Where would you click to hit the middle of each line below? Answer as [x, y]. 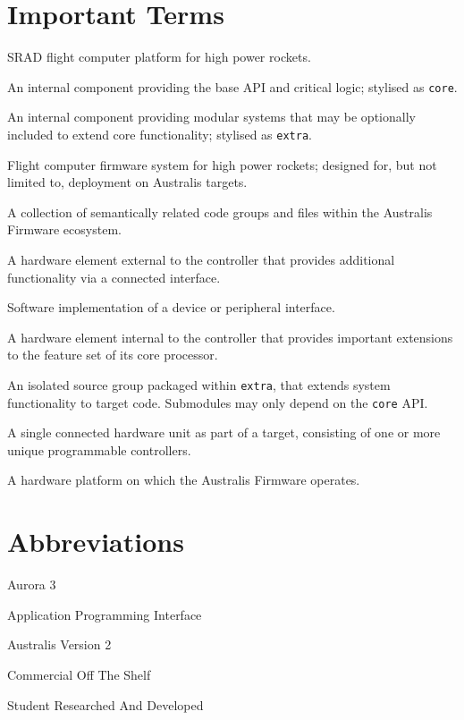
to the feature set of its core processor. [113, 355]
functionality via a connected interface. [114, 277]
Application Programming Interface [105, 614]
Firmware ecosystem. [64, 229]
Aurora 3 [32, 584]
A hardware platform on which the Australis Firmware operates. [184, 480]
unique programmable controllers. [99, 449]
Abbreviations [96, 542]
